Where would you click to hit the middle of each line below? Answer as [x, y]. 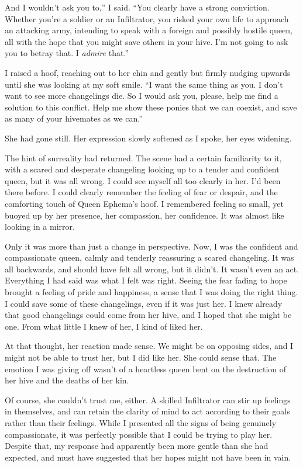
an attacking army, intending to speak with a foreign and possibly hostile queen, [149, 30]
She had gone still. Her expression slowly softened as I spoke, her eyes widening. [148, 138]
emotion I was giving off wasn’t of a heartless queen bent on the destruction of [146, 369]
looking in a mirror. [40, 226]
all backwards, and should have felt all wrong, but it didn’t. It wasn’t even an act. [152, 269]
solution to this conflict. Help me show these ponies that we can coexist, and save [151, 107]
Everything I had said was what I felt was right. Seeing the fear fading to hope [146, 280]
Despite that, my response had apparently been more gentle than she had [137, 446]
